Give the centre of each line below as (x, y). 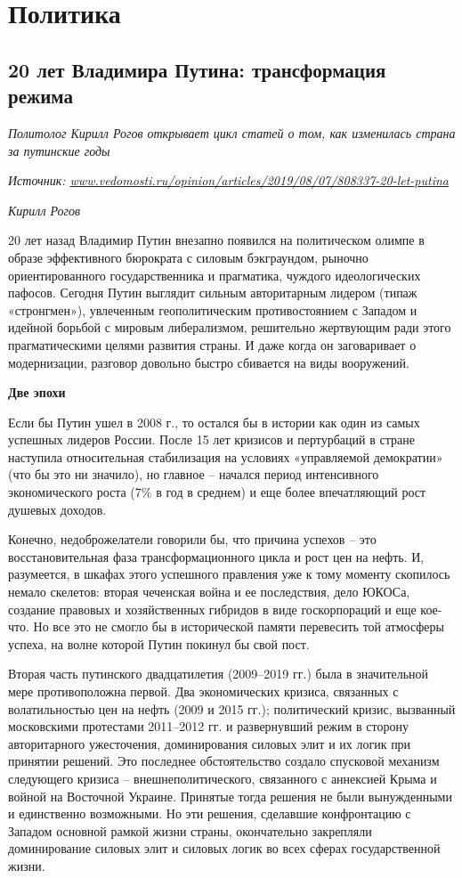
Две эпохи (37, 392)
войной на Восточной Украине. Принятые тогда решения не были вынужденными (230, 796)
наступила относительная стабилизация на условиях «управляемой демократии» (226, 456)
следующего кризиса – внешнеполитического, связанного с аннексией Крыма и (223, 778)
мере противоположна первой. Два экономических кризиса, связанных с (203, 691)
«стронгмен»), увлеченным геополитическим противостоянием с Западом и (213, 309)
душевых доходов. (57, 509)
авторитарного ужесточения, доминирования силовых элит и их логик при (210, 743)
